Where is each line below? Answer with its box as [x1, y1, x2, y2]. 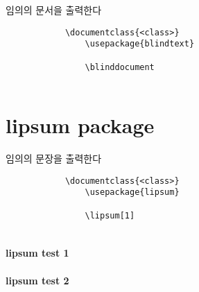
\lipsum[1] [85, 210, 135, 221]
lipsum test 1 [6, 246, 69, 260]
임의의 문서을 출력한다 [6, 3, 102, 17]
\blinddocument [85, 62, 155, 72]
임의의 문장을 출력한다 [6, 151, 102, 165]
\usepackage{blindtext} [85, 39, 195, 49]
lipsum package [6, 111, 155, 139]
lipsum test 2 [6, 273, 69, 287]
